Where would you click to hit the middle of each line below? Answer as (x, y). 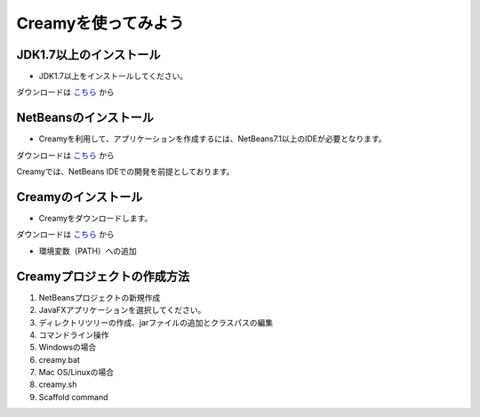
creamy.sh (58, 385)
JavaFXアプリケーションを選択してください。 (122, 310)
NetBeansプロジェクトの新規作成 (100, 297)
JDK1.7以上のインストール (88, 55)
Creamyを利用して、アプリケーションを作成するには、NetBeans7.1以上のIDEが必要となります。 (212, 139)
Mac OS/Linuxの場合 (76, 373)
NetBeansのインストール (85, 118)
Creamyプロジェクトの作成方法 (103, 276)
